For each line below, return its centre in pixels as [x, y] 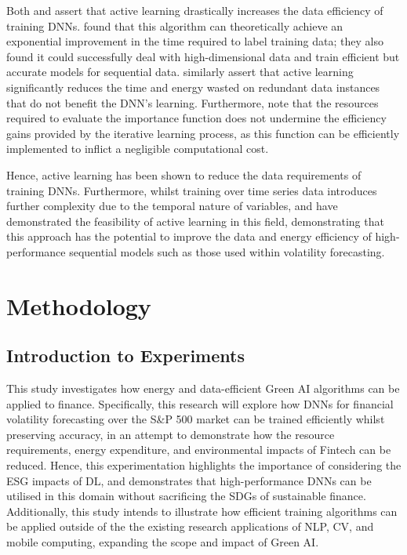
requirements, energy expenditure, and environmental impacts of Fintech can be [199, 450]
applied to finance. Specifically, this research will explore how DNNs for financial [200, 403]
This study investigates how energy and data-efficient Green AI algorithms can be [203, 388]
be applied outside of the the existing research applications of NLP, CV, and [190, 526]
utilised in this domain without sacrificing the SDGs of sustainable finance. [186, 496]
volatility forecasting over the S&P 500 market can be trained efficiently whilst [196, 419]
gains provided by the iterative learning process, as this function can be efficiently [203, 133]
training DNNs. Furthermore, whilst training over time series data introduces [192, 190]
